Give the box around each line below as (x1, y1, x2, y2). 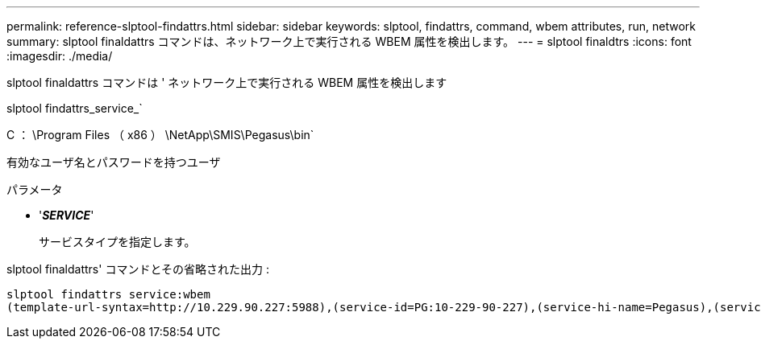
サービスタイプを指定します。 (39, 235, 196, 248)
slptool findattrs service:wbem (6, 288, 210, 301)
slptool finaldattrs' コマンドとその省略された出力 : (6, 262, 269, 276)
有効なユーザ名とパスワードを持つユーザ (6, 155, 221, 169)
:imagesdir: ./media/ (6, 49, 113, 63)
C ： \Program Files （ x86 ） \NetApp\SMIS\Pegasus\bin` (6, 128, 314, 142)
